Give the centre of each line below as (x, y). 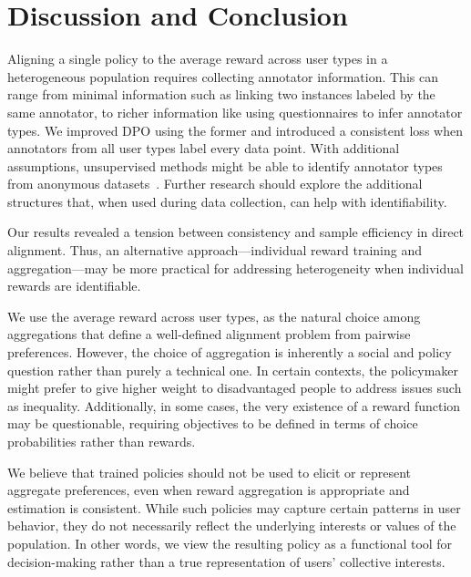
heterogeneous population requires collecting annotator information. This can (223, 76)
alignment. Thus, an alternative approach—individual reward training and (215, 250)
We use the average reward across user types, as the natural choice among (214, 316)
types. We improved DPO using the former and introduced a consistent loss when (235, 130)
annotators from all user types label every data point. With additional (204, 148)
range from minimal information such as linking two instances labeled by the (221, 94)
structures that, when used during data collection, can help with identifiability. (227, 201)
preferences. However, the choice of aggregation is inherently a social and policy (230, 352)
